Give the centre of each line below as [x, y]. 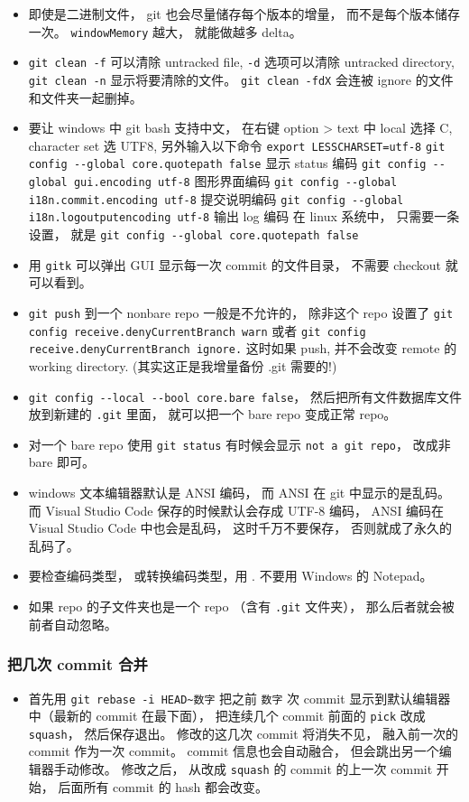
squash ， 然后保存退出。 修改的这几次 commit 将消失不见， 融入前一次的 [243, 733]
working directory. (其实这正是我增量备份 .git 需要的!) [183, 365]
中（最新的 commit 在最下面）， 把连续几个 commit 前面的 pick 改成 [227, 716]
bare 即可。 [61, 462]
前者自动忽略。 [73, 624]
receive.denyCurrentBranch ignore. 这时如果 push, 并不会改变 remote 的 [243, 348]
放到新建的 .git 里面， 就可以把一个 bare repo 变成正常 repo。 [212, 414]
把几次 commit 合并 [78, 664]
